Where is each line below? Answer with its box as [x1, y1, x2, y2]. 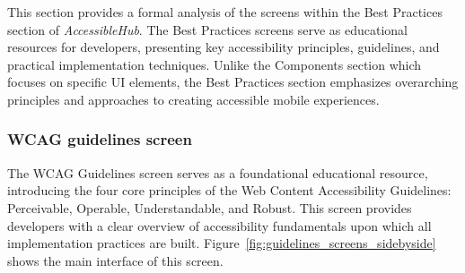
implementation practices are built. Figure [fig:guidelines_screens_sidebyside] [7, 234, 436, 252]
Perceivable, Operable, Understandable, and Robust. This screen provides [7, 198, 412, 217]
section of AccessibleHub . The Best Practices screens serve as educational [7, 20, 408, 38]
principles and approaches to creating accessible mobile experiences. [7, 90, 380, 108]
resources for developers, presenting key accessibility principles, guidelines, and [7, 38, 440, 56]
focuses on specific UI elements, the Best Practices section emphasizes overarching [7, 73, 459, 91]
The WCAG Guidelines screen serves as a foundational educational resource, [7, 163, 428, 182]
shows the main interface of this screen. [7, 251, 224, 269]
